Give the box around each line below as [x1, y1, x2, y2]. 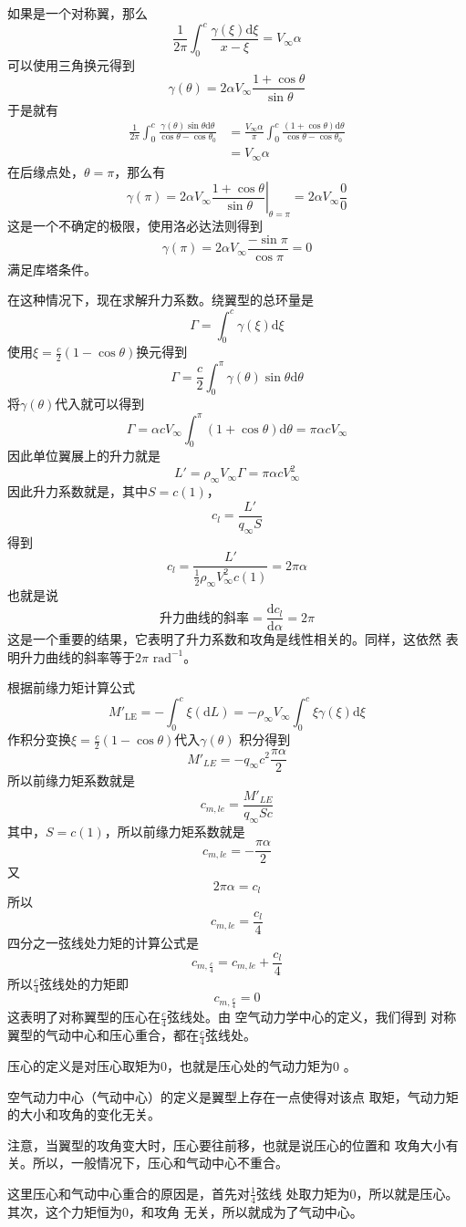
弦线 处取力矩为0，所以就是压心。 [255, 1183, 459, 1202]
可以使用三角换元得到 [7, 55, 135, 74]
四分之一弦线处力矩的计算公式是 [7, 932, 199, 951]
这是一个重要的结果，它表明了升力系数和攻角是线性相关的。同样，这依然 [7, 629, 441, 649]
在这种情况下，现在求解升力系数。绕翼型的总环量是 [7, 290, 314, 309]
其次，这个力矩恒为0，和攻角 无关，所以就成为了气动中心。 [7, 1201, 363, 1221]
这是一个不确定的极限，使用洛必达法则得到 [7, 216, 263, 235]
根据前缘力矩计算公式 [7, 678, 135, 697]
